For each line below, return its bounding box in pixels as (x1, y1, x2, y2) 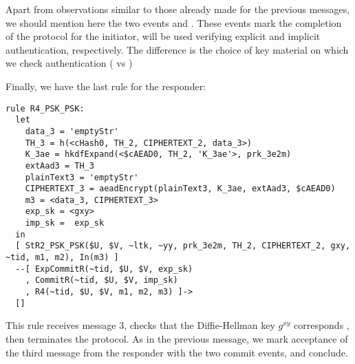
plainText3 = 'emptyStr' (25, 172, 139, 182)
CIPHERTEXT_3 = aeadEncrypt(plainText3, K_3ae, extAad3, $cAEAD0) (25, 184, 336, 194)
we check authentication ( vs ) (6, 56, 133, 70)
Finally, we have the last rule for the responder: (6, 78, 206, 93)
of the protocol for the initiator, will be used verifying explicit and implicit (6, 29, 321, 43)
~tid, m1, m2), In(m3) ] (6, 253, 119, 263)
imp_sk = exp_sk (25, 218, 105, 228)
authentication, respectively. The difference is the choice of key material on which (6, 42, 349, 56)
